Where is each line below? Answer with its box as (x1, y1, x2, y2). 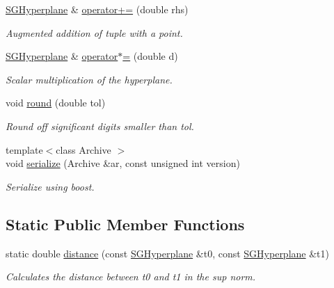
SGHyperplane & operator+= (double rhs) (6, 2, 189, 16)
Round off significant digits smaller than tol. (6, 118, 194, 133)
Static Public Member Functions (6, 213, 245, 234)
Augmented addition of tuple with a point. (6, 25, 183, 40)
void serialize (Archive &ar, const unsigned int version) (6, 156, 240, 170)
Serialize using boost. (6, 179, 95, 193)
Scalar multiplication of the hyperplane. (6, 72, 173, 86)
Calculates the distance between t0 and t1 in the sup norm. (6, 269, 256, 284)
